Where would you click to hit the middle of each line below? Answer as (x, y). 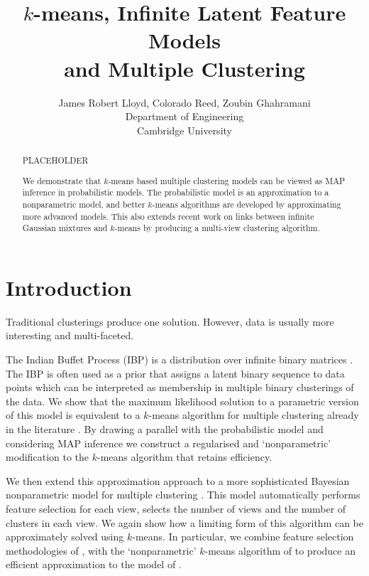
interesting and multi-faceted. (70, 335)
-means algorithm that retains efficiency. (185, 457)
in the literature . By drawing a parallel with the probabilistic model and (165, 429)
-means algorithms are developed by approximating (247, 204)
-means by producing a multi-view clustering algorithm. (217, 228)
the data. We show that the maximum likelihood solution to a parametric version (182, 401)
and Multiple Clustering (184, 68)
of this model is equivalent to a (73, 415)
